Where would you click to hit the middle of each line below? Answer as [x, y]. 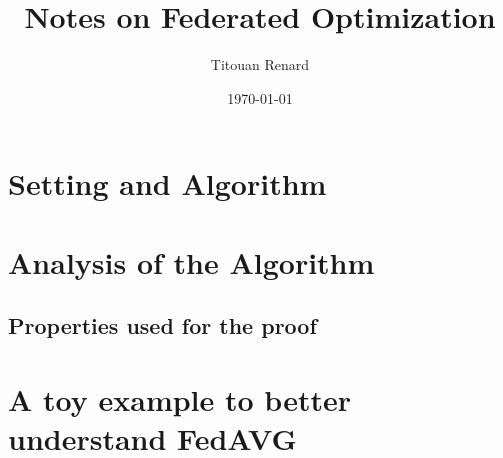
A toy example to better [179, 398]
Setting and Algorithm [167, 183]
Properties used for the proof [162, 325]
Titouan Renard [260, 64]
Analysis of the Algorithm [191, 261]
